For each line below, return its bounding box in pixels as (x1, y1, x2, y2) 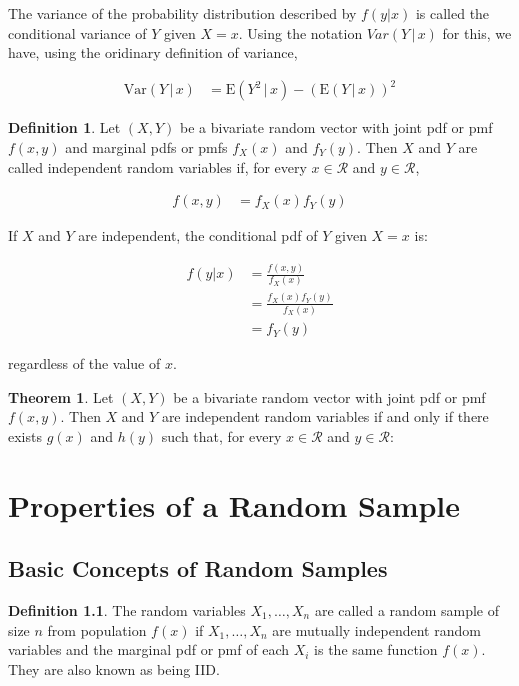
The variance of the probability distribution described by (8, 3, 357, 23)
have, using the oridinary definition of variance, (8, 42, 298, 63)
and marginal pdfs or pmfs (65, 136, 228, 157)
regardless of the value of (8, 353, 161, 374)
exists (8, 425, 42, 446)
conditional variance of (8, 22, 147, 43)
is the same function (314, 639, 438, 660)
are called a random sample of (314, 600, 499, 621)
